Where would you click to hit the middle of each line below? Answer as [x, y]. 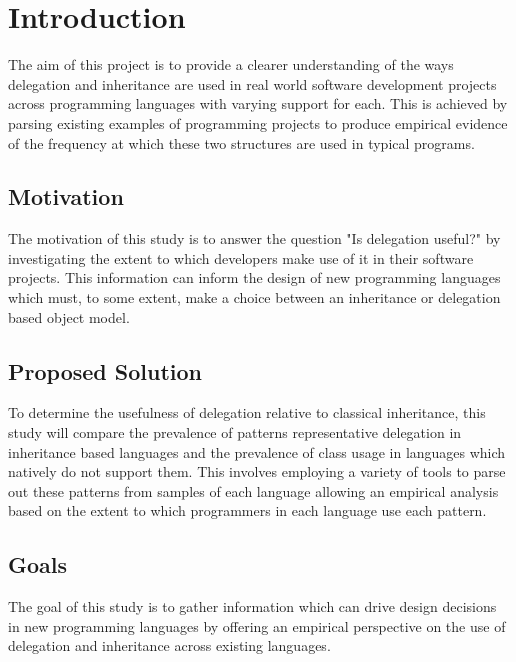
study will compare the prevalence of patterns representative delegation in [235, 432]
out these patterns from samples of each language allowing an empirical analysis [253, 490]
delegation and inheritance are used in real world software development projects [252, 83]
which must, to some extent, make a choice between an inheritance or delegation [254, 297]
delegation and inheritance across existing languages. [169, 645]
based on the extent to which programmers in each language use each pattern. [247, 510]
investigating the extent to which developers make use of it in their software [241, 257]
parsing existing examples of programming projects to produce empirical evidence [258, 122]
